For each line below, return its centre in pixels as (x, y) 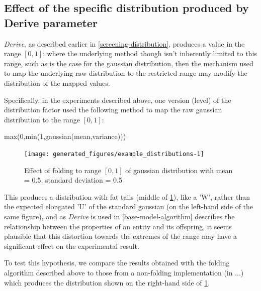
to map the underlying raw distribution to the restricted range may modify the (126, 73)
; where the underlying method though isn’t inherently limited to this (150, 53)
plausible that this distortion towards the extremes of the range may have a (120, 236)
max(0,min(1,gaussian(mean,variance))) (65, 136)
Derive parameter (51, 22)
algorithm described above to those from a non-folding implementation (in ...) (124, 272)
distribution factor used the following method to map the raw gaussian (113, 110)
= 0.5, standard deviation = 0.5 (73, 180)
